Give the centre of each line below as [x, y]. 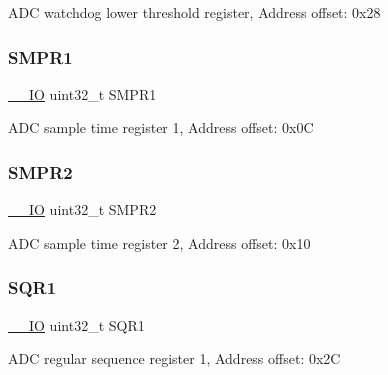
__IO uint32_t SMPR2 [82, 209]
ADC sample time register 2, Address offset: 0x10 [159, 242]
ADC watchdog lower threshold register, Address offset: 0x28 [194, 12]
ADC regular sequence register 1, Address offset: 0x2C [174, 358]
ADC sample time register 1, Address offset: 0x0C [161, 127]
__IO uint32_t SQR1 [76, 324]
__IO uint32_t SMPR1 [82, 93]
